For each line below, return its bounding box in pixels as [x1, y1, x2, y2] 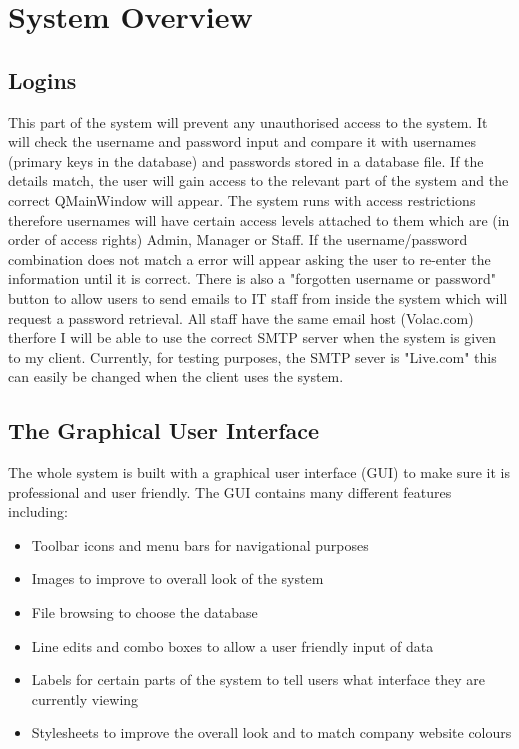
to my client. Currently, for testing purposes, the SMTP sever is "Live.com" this [8, 346, 497, 367]
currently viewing [31, 688, 139, 709]
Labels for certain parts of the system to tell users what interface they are [31, 669, 485, 690]
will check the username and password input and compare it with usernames [8, 131, 476, 152]
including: [8, 501, 68, 522]
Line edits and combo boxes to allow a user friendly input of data [31, 635, 434, 656]
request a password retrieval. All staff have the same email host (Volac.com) [8, 307, 474, 328]
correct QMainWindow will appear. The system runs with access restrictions [8, 189, 476, 210]
